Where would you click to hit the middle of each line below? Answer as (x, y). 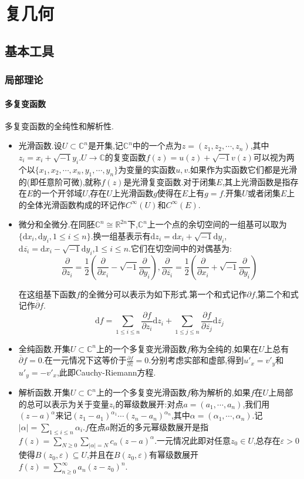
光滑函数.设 (40, 145)
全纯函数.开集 (44, 348)
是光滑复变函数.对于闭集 (170, 181)
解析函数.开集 (44, 392)
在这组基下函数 (47, 294)
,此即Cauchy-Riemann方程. (106, 372)
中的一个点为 (157, 145)
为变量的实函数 (147, 169)
